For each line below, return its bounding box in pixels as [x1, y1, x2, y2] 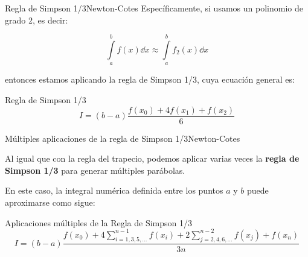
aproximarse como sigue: [5, 196, 95, 208]
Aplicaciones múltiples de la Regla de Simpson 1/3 [5, 216, 192, 229]
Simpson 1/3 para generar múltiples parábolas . [5, 163, 185, 176]
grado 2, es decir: [5, 13, 68, 26]
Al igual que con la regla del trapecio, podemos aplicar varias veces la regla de [5, 152, 300, 165]
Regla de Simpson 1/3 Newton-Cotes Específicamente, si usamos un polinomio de [5, 2, 303, 14]
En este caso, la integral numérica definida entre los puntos [5, 184, 223, 197]
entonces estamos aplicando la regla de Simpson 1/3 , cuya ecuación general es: [5, 73, 295, 86]
